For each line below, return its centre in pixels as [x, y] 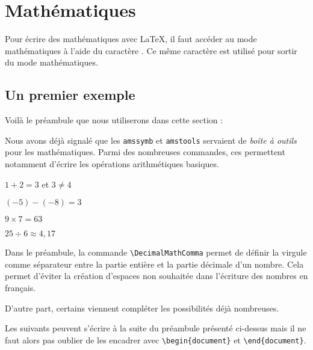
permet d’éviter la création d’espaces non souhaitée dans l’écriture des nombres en [156, 276]
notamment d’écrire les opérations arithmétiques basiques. [112, 163]
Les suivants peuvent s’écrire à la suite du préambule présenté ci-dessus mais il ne [156, 328]
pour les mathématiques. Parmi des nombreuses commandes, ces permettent [145, 152]
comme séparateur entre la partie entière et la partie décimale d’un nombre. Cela [154, 264]
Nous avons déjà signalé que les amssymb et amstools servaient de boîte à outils [151, 140]
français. [20, 287]
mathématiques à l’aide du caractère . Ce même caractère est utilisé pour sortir [151, 50]
